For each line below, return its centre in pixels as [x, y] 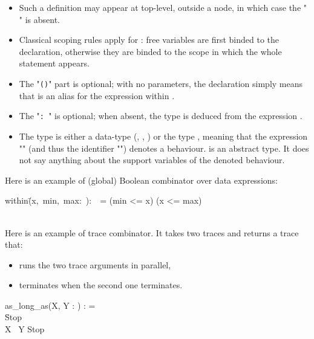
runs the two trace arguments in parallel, [95, 264]
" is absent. [40, 19]
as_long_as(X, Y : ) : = [50, 305]
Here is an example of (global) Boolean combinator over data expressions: [141, 180]
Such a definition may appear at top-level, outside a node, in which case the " [163, 7]
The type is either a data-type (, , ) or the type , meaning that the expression [163, 136]
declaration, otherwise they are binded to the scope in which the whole [150, 51]
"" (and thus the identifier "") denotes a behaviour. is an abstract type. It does [164, 148]
